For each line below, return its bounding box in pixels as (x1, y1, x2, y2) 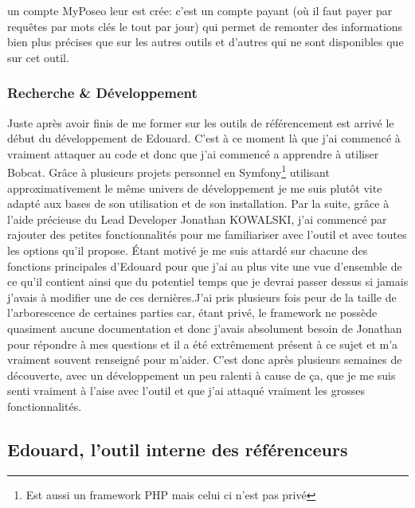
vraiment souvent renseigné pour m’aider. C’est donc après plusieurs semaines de (7, 351, 402, 368)
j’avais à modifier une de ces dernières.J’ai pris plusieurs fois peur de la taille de (7, 288, 397, 305)
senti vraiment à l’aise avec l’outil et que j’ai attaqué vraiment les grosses (7, 382, 365, 399)
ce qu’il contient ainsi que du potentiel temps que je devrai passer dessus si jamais (7, 273, 409, 290)
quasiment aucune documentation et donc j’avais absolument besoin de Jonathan (7, 319, 402, 336)
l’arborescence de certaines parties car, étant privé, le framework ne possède (7, 304, 378, 321)
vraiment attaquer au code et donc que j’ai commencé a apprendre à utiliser (7, 145, 379, 162)
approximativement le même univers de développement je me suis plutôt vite (7, 179, 382, 196)
